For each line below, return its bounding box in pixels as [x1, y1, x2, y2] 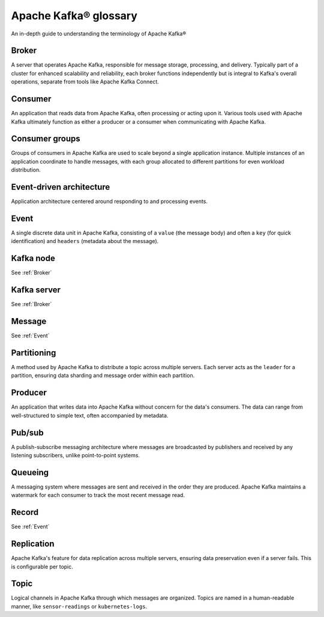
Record [11, 507, 39, 517]
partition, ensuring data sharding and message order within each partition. [11, 372, 195, 379]
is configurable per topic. [11, 563, 73, 570]
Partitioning [11, 348, 56, 358]
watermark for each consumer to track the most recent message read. [11, 492, 185, 499]
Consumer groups [11, 134, 80, 144]
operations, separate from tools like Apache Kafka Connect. [11, 78, 159, 85]
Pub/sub [11, 427, 44, 438]
